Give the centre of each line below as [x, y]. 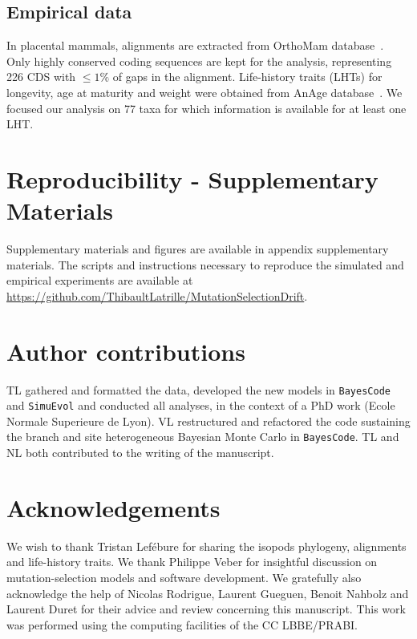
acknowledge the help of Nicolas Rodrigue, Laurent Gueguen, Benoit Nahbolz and [208, 593]
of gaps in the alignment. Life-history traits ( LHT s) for [247, 77]
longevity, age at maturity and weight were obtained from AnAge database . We [204, 92]
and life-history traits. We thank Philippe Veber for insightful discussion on [192, 562]
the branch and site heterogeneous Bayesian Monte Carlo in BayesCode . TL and [203, 437]
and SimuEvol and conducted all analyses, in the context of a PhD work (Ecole [201, 405]
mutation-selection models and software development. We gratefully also [184, 578]
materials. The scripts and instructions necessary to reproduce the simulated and [205, 264]
